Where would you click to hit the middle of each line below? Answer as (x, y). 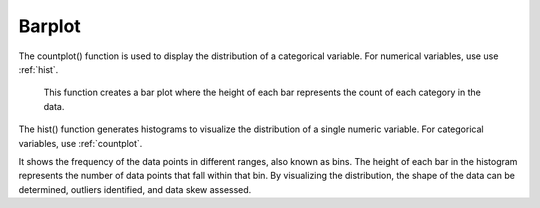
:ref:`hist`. (38, 69)
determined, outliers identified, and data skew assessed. (135, 189)
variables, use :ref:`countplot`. (80, 143)
